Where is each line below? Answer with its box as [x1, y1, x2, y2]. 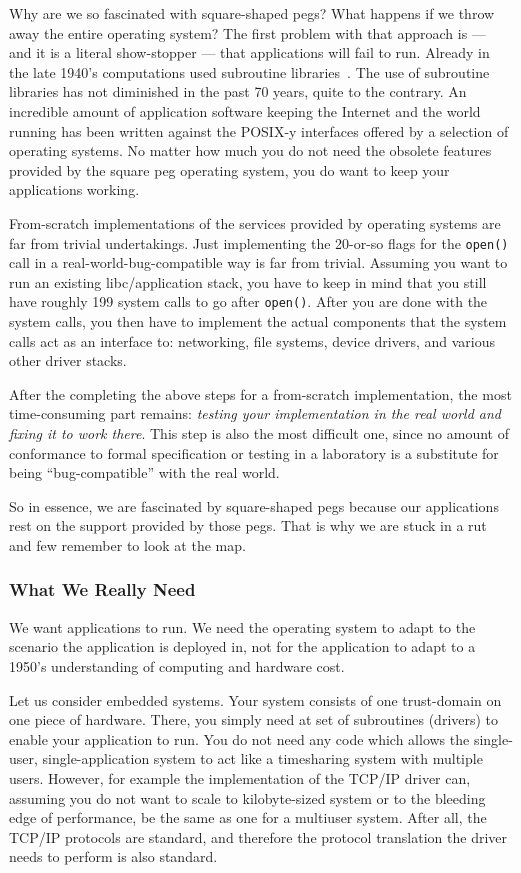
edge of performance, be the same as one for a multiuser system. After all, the [9, 807, 487, 828]
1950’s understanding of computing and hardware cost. [9, 655, 345, 676]
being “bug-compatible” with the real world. [9, 462, 280, 483]
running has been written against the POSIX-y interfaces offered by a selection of [9, 120, 509, 141]
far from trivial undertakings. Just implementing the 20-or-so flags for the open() [9, 232, 509, 253]
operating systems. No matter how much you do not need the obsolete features [9, 140, 492, 161]
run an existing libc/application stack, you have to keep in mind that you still [9, 271, 487, 292]
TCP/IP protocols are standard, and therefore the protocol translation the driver [9, 826, 508, 847]
